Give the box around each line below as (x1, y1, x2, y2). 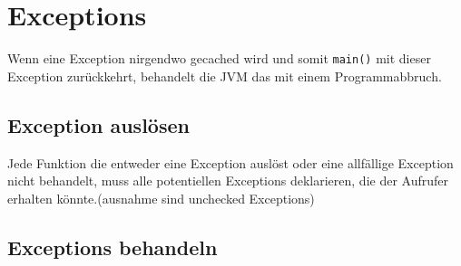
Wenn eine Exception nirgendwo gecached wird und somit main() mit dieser (7, 49, 431, 68)
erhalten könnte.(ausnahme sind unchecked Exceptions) (7, 188, 315, 207)
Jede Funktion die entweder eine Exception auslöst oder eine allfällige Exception (7, 153, 454, 172)
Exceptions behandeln (7, 233, 218, 261)
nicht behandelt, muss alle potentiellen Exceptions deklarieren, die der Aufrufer (7, 171, 448, 190)
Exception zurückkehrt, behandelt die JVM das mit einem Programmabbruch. (7, 66, 442, 85)
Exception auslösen (7, 110, 190, 138)
